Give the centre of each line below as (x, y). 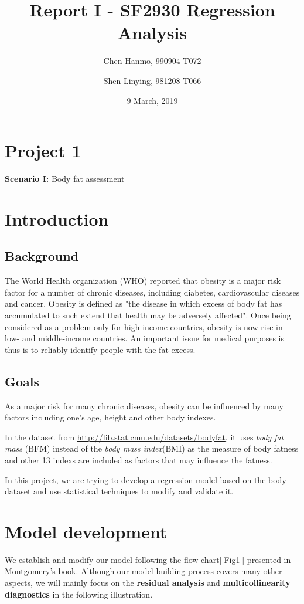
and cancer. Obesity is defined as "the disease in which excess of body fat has (144, 303)
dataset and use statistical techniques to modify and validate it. (119, 491)
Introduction (57, 218)
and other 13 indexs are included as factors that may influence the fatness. (139, 459)
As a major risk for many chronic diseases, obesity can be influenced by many (144, 406)
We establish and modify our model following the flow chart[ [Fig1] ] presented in (148, 559)
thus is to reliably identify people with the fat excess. (100, 349)
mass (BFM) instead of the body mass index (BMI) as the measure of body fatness (152, 448)
